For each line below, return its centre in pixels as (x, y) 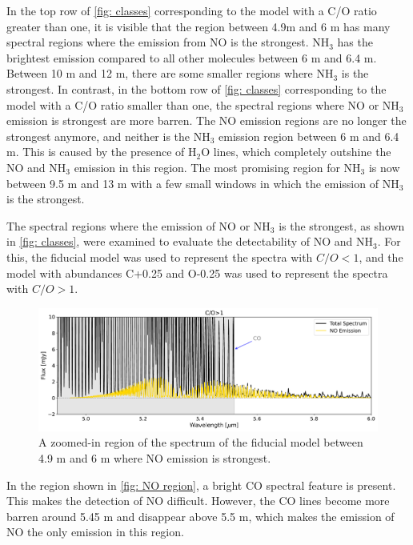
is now (384, 167)
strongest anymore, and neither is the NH (108, 136)
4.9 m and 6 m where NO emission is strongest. (155, 458)
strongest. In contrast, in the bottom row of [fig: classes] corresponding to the (196, 88)
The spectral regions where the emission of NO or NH (138, 225)
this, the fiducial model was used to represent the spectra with (160, 256)
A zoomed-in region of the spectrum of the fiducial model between (201, 442)
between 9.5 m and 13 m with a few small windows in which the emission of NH (203, 183)
